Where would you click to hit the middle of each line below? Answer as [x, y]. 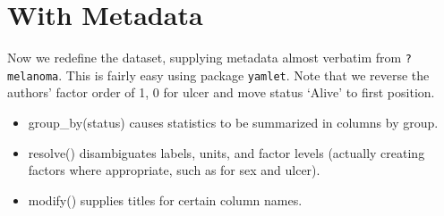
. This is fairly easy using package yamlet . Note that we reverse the [244, 75]
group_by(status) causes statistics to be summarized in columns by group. [233, 123]
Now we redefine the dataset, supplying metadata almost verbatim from [205, 58]
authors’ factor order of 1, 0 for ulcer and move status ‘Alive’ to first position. [221, 92]
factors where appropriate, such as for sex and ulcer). [174, 170]
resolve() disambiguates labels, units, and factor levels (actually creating [226, 152]
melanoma [33, 76]
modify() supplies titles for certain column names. [165, 199]
